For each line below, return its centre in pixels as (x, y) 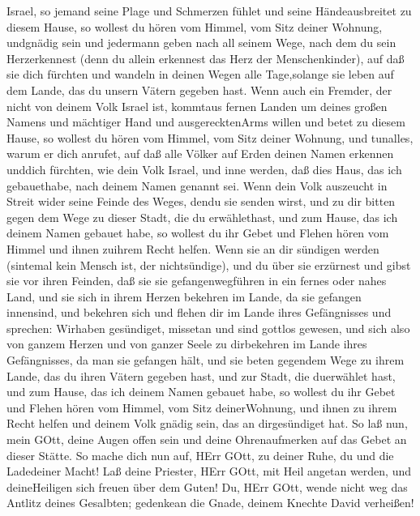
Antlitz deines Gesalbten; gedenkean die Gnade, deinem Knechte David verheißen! (210, 503)
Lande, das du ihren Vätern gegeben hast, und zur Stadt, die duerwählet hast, (201, 375)
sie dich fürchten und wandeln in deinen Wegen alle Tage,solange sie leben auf (200, 74)
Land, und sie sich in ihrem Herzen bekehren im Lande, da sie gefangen (184, 296)
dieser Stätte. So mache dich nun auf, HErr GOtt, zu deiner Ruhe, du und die (200, 455)
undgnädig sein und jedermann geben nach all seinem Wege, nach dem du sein (201, 43)
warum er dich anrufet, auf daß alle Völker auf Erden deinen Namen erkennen (200, 154)
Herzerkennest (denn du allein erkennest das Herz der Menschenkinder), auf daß (206, 58)
